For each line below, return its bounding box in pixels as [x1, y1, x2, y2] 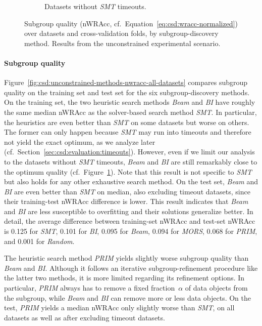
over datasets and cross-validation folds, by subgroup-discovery [24, 28, 219, 38]
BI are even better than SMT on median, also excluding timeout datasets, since [4, 186, 250, 196]
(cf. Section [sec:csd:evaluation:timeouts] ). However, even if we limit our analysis [4, 146, 255, 157]
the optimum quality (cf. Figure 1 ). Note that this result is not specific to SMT [4, 166, 252, 177]
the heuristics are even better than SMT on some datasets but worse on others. [4, 116, 249, 127]
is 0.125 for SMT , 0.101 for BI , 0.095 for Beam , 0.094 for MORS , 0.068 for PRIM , [4, 226, 257, 236]
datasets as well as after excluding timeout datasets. [4, 312, 165, 322]
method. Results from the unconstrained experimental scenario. [24, 37, 221, 48]
